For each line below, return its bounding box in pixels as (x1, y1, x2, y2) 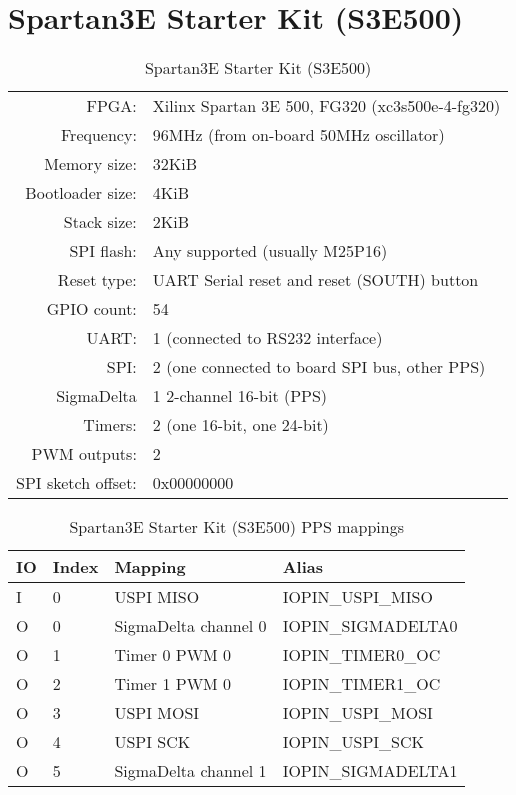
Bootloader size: (25, 181, 137, 205)
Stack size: (63, 210, 137, 234)
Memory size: (44, 152, 137, 176)
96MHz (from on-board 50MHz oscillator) (152, 123, 445, 147)
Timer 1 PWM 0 (114, 672, 232, 696)
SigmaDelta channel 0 (114, 614, 267, 638)
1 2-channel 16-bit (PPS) (152, 384, 328, 408)
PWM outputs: (31, 442, 137, 466)
